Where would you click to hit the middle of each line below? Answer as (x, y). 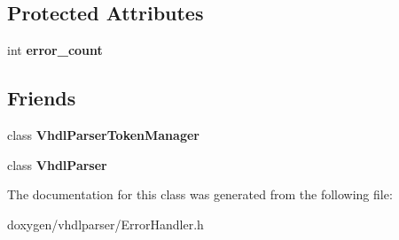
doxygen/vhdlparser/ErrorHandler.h (106, 224)
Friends (42, 98)
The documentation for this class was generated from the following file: (200, 194)
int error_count (55, 50)
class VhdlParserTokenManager (103, 135)
